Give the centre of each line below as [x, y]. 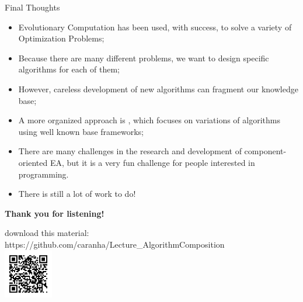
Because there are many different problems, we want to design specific [144, 58]
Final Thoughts [32, 7]
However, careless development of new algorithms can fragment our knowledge [158, 88]
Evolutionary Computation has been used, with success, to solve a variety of [155, 27]
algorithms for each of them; [69, 69]
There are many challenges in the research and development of [130, 151]
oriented [33, 162]
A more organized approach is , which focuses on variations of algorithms [149, 120]
